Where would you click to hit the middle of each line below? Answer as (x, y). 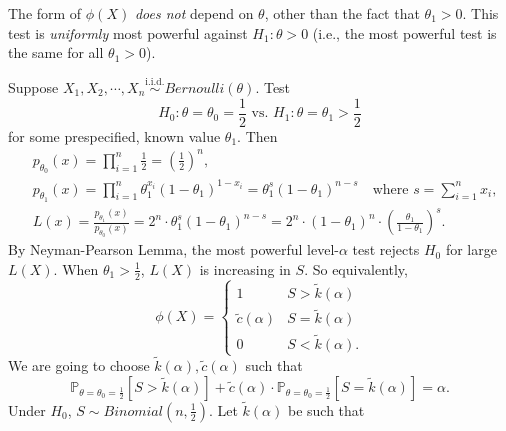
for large (471, 249)
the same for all (56, 52)
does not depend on (194, 13)
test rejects (386, 249)
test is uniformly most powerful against (128, 32)
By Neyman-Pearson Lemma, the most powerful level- (173, 249)
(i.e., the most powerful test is (404, 32)
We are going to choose (79, 365)
